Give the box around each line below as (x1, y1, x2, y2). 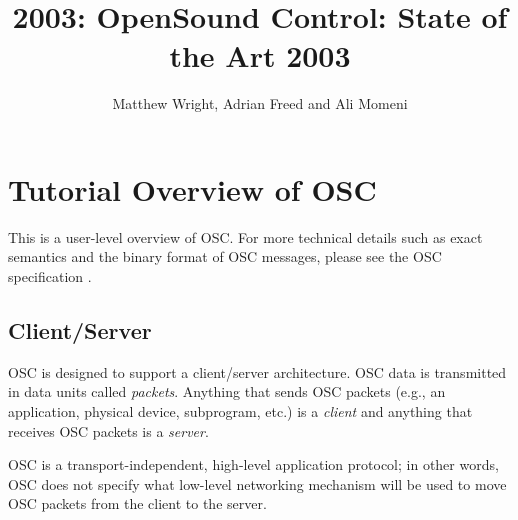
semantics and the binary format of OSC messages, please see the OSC (8, 246, 442, 267)
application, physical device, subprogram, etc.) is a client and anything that (8, 401, 473, 422)
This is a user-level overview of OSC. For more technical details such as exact (8, 226, 483, 247)
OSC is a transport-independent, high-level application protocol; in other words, (8, 454, 499, 475)
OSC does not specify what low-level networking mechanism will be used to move (8, 473, 507, 494)
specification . (8, 266, 92, 287)
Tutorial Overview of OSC (8, 168, 377, 209)
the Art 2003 (169, 35, 351, 76)
